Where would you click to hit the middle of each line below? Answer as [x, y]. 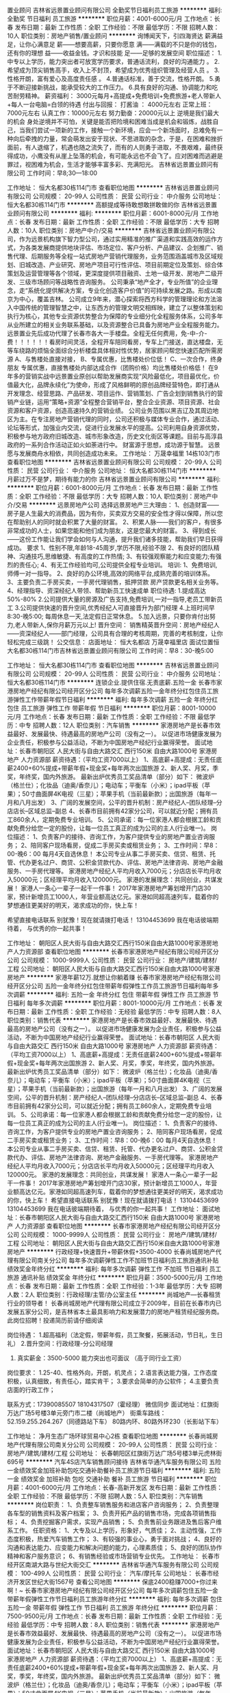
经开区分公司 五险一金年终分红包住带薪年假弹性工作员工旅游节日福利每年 [110, 986]
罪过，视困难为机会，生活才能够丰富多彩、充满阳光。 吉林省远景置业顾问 [110, 164]
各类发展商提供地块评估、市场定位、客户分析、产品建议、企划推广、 [121, 248]
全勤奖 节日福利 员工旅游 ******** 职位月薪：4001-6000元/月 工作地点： [111, 19]
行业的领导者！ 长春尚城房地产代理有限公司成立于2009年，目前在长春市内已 [114, 1303]
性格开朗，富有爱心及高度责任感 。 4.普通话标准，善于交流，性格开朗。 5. [111, 79]
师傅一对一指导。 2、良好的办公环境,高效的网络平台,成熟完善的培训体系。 [111, 573]
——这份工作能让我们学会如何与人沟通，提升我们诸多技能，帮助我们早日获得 [115, 539]
